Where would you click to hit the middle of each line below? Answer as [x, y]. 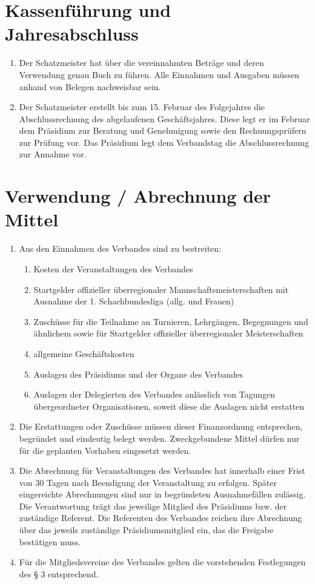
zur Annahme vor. [53, 154]
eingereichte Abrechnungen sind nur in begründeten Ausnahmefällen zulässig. [162, 494]
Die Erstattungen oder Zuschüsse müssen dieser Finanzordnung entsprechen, [161, 426]
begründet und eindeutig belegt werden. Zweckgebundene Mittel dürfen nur [159, 438]
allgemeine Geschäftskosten [84, 353]
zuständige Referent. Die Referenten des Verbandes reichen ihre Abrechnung [161, 518]
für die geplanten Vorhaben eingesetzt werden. [105, 450]
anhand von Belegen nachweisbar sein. [90, 86]
